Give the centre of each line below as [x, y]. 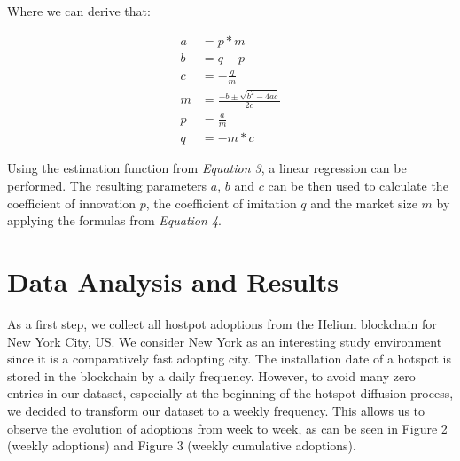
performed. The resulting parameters [107, 186]
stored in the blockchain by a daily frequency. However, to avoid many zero [211, 375]
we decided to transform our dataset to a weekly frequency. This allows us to [216, 410]
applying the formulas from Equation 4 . [114, 220]
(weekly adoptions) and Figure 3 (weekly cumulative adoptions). [182, 445]
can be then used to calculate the [358, 186]
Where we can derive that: [79, 11]
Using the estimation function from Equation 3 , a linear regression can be [207, 168]
